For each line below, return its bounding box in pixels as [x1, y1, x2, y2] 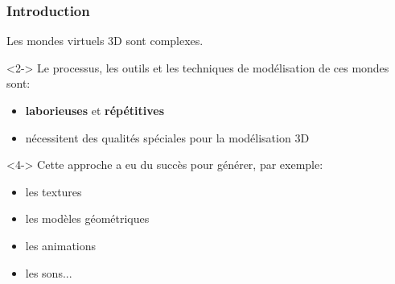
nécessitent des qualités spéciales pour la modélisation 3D [25, 129, 310, 146]
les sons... [25, 264, 72, 281]
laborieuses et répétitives [25, 102, 165, 118]
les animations [25, 237, 97, 253]
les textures [25, 183, 82, 200]
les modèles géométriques [25, 210, 150, 227]
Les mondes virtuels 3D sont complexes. [6, 32, 204, 49]
